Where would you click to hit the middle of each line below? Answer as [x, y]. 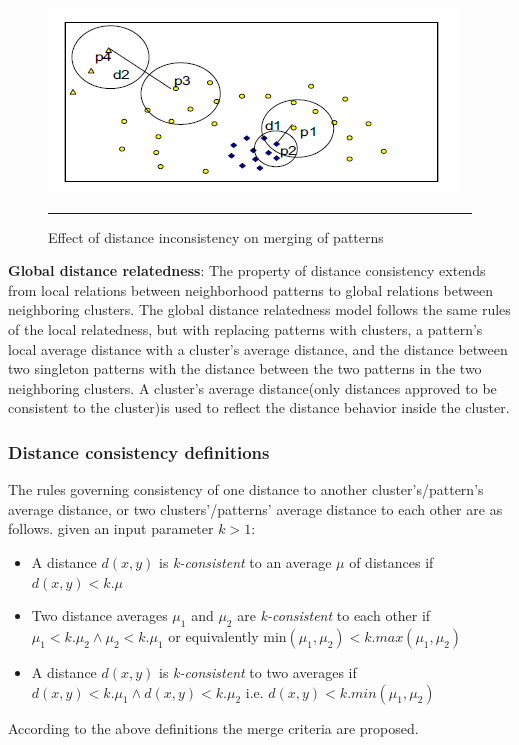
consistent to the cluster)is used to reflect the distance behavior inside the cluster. [259, 407]
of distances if [391, 561]
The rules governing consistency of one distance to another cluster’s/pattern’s [246, 489]
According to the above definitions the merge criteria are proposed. [213, 727]
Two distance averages [99, 615]
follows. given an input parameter [111, 528]
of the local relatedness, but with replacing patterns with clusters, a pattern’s [245, 328]
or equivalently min [227, 635]
